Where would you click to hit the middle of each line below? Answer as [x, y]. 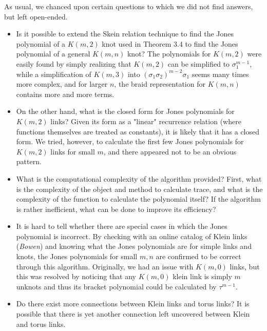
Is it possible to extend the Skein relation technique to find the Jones [125, 34]
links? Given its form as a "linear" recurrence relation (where [146, 121]
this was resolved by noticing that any [76, 276]
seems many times [220, 74]
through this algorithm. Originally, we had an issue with [105, 266]
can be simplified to [199, 63]
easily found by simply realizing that [74, 63]
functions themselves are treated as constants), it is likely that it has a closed [138, 131]
